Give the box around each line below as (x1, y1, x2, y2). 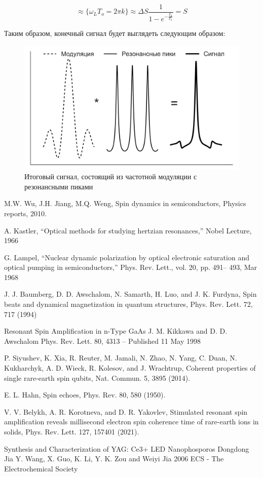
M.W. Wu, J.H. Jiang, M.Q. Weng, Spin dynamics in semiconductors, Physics (4, 198, 246, 209)
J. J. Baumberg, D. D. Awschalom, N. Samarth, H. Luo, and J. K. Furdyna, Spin (4, 289, 257, 299)
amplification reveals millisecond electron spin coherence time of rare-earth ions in (4, 416, 259, 427)
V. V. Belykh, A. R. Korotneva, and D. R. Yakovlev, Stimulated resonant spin (4, 406, 248, 417)
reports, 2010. (4, 208, 47, 218)
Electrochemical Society (4, 463, 78, 473)
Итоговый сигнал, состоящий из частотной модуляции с (24, 171, 197, 182)
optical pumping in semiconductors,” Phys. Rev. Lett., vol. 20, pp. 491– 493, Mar (4, 262, 257, 272)
